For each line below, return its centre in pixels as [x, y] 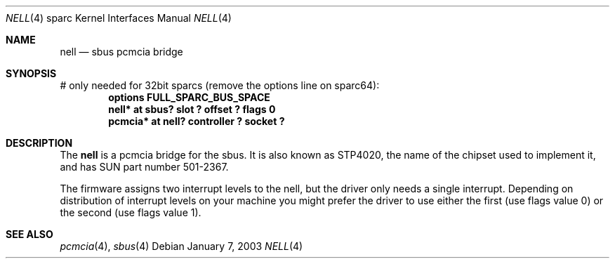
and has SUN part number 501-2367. [144, 167]
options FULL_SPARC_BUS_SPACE [189, 97]
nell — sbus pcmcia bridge [121, 52]
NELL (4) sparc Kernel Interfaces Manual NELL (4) [119, 18]
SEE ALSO [29, 234]
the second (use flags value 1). [131, 212]
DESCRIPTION [39, 143]
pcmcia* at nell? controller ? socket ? [197, 121]
